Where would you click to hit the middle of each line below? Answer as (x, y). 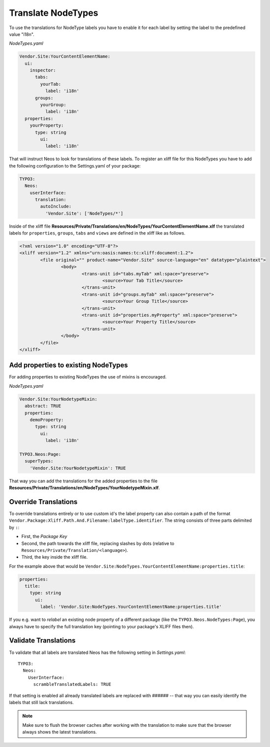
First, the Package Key (44, 537)
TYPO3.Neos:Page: (40, 454)
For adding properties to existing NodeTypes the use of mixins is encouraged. (88, 377)
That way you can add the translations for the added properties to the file (83, 481)
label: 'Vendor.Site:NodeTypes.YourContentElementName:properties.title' (131, 607)
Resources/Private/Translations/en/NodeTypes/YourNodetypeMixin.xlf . (84, 488)
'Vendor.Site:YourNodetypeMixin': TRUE (78, 468)
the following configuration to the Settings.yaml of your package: (75, 166)
